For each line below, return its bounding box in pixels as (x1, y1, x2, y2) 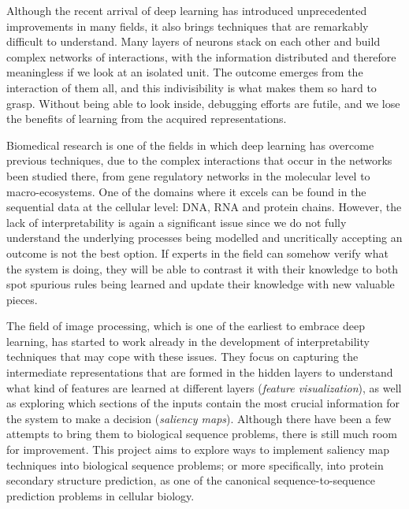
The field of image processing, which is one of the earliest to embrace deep (6, 318, 365, 334)
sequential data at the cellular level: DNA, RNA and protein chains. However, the (6, 199, 402, 215)
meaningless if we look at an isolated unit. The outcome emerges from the (6, 64, 363, 80)
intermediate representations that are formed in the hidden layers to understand (6, 364, 393, 381)
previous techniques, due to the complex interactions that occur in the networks (6, 152, 392, 169)
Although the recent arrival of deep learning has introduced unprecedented (6, 2, 367, 18)
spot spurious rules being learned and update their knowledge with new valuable (6, 276, 395, 292)
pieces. (6, 291, 38, 307)
